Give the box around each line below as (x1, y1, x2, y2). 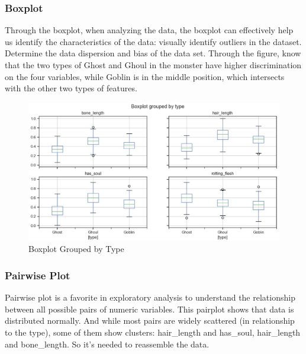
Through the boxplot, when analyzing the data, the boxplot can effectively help (5, 24, 294, 36)
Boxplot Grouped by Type (28, 243, 124, 255)
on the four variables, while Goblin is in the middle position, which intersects (5, 70, 285, 82)
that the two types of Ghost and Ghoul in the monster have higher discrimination (5, 59, 302, 71)
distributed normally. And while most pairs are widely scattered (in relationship (5, 314, 295, 327)
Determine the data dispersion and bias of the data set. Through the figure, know (5, 47, 301, 59)
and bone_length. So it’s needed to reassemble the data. (5, 337, 210, 350)
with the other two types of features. (5, 82, 137, 94)
